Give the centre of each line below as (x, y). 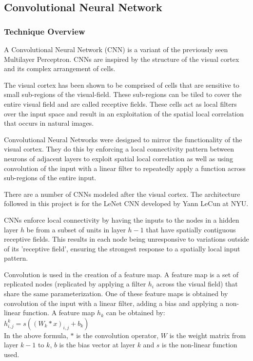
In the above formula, (36, 335)
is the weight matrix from (208, 335)
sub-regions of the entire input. (50, 178)
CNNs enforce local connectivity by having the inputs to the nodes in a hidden (122, 219)
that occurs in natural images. (49, 123)
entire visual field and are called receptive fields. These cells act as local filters (120, 104)
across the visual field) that (197, 284)
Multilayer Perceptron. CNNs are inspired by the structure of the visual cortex (122, 59)
